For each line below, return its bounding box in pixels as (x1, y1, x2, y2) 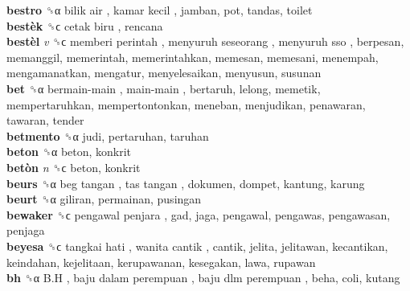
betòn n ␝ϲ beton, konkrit (6, 158, 141, 175)
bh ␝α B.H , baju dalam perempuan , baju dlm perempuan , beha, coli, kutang (6, 269, 400, 286)
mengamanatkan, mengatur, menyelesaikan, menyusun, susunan (6, 64, 322, 81)
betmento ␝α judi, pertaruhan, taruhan (6, 127, 209, 144)
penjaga (6, 222, 45, 239)
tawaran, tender (6, 112, 84, 129)
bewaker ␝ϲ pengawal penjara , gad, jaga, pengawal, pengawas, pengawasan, (6, 206, 391, 223)
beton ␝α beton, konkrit (6, 143, 132, 160)
